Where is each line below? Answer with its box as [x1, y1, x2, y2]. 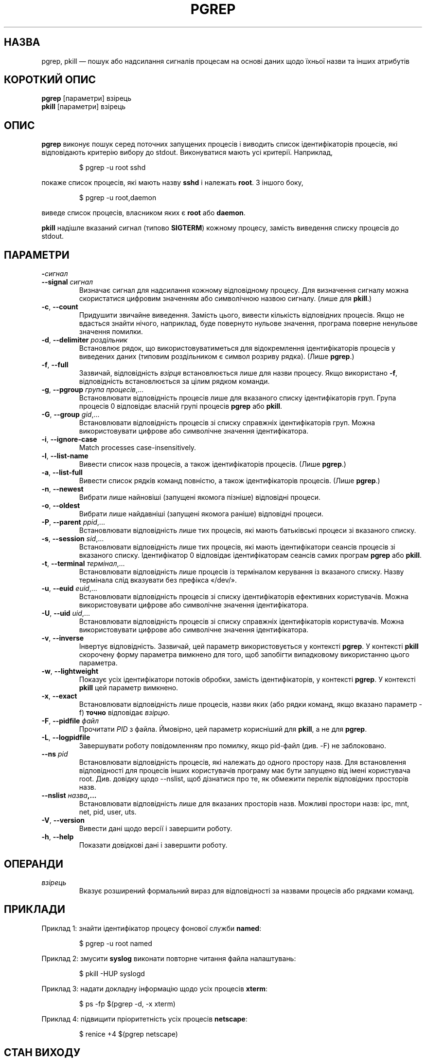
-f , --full [41, 360, 69, 369]
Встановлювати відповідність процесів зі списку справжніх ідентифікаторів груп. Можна [79, 418, 375, 427]
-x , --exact [41, 692, 77, 701]
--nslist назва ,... [41, 791, 97, 800]
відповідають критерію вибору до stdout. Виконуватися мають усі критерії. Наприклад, [41, 148, 333, 157]
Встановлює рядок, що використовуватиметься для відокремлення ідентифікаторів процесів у [79, 344, 395, 353]
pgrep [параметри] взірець [41, 94, 132, 103]
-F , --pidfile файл [41, 717, 99, 725]
